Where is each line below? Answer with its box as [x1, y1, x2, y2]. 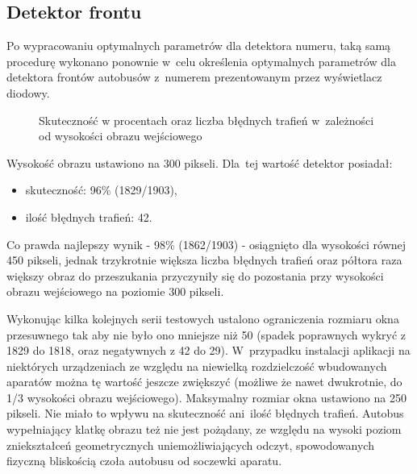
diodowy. [6, 84, 50, 101]
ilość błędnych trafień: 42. [25, 208, 152, 225]
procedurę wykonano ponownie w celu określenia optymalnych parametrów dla [6, 52, 396, 69]
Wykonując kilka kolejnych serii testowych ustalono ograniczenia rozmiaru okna [6, 310, 399, 326]
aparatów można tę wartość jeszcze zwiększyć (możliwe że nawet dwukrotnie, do [6, 373, 402, 390]
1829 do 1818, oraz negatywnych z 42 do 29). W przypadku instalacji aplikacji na [6, 342, 411, 359]
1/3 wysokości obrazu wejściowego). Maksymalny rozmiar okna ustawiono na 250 [6, 389, 407, 405]
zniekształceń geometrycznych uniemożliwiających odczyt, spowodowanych [6, 436, 374, 453]
